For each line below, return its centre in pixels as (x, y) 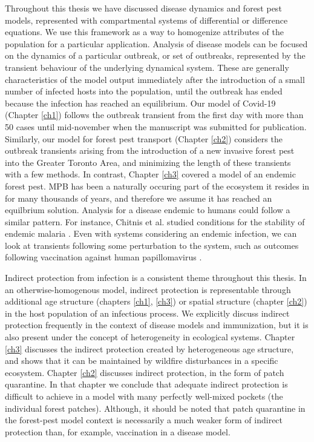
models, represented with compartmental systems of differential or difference (146, 20)
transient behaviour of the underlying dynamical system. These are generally (147, 67)
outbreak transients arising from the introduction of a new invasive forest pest (150, 150)
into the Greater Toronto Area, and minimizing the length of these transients (148, 162)
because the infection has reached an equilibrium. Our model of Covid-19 (140, 103)
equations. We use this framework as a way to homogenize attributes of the (144, 32)
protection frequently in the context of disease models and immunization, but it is (157, 325)
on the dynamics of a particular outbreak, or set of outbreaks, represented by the (155, 55)
